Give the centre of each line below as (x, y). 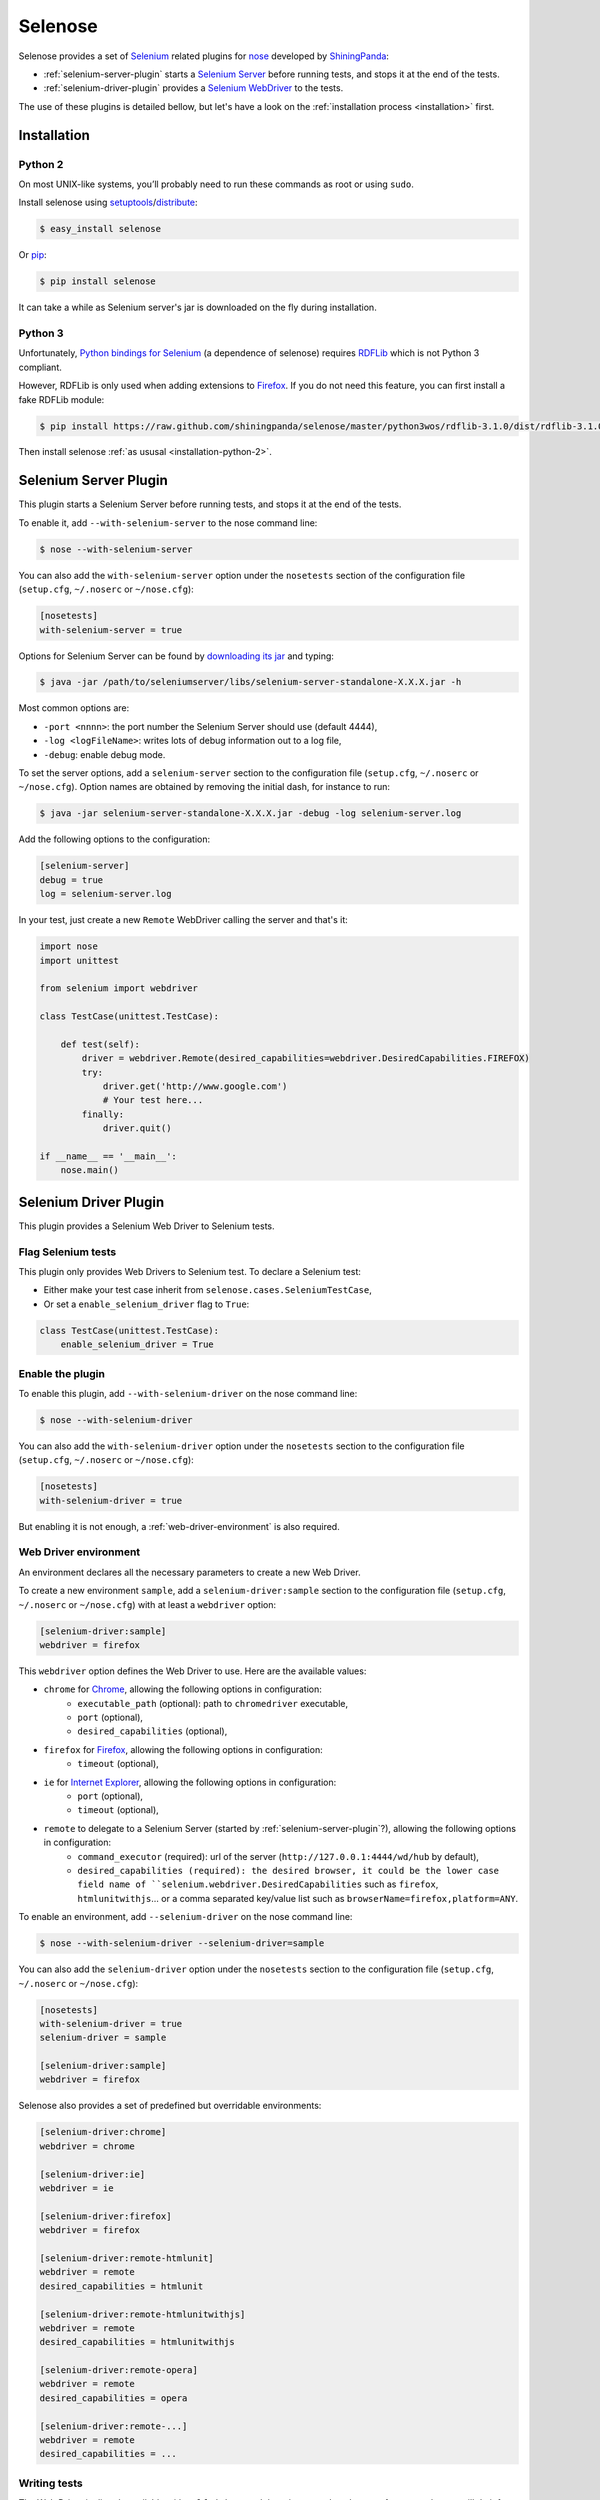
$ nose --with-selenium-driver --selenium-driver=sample (182, 1943)
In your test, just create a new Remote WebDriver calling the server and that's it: (183, 920)
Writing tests (51, 2483)
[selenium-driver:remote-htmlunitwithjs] (142, 2314)
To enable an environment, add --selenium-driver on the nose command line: (185, 1917)
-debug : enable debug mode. (104, 754)
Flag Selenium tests (67, 1252)
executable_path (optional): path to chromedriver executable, (213, 1703)
